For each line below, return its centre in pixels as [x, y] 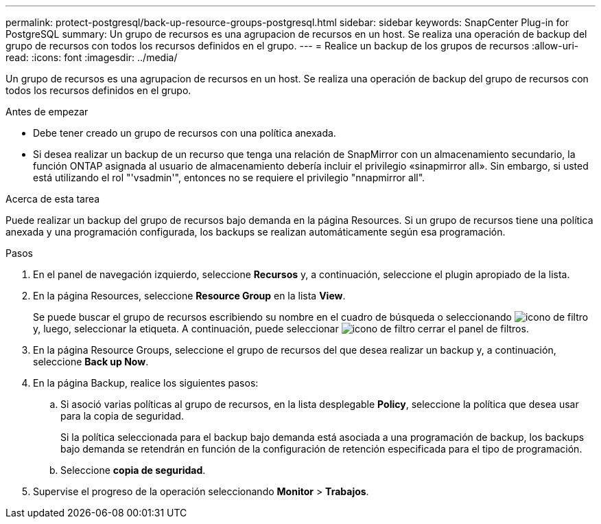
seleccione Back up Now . [91, 362]
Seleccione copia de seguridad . [133, 470]
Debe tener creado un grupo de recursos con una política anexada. [185, 133]
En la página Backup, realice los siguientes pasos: [146, 383]
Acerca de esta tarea [53, 199]
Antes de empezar [47, 112]
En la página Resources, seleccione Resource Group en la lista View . [189, 296]
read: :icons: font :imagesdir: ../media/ [92, 57]
